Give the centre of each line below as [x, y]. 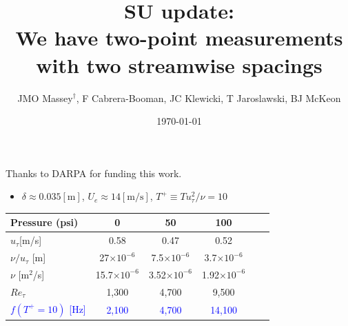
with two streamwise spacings [179, 64]
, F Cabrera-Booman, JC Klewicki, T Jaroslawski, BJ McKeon [208, 98]
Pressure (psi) [44, 222]
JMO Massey [45, 98]
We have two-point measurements [179, 38]
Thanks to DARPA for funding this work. [94, 173]
